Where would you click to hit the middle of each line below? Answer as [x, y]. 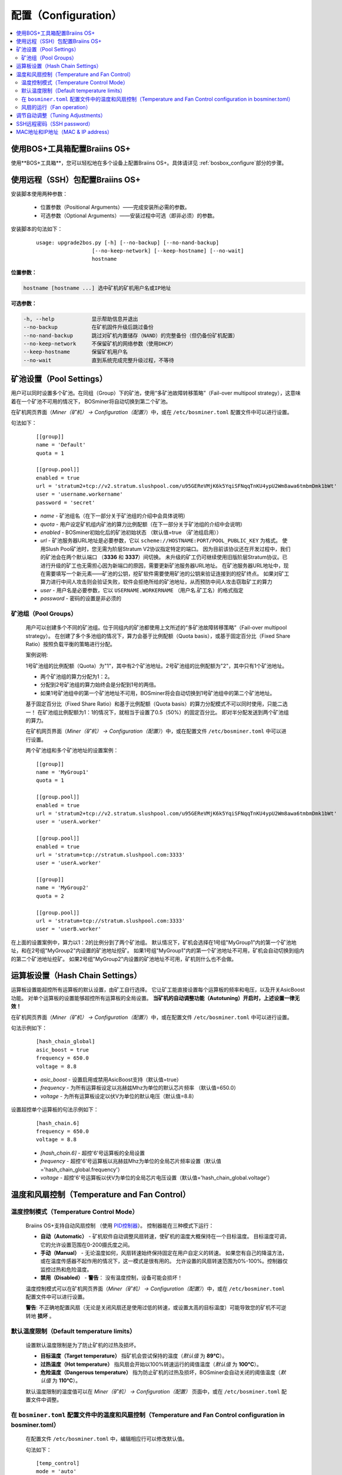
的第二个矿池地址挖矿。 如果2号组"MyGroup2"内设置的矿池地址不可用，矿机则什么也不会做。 [124, 959]
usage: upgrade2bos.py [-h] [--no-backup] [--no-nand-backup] [128, 242]
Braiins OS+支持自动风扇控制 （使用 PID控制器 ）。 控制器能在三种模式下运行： [120, 1225]
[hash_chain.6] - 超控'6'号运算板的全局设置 [93, 1153]
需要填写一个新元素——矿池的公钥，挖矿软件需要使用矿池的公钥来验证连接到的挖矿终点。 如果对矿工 [167, 573]
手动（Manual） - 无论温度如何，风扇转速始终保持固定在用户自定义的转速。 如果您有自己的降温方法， [164, 1253]
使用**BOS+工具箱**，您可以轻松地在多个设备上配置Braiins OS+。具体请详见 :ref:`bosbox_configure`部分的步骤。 [149, 163]
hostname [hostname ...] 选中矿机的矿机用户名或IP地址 [97, 288]
